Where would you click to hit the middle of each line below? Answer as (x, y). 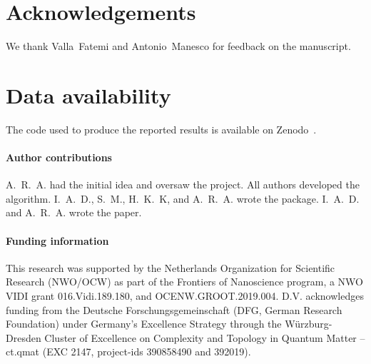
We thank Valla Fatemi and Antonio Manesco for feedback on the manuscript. (178, 46)
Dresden (24, 337)
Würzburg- (309, 324)
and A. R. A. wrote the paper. (74, 212)
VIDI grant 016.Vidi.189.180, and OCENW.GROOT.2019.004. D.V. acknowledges (185, 295)
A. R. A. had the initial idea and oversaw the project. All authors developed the (183, 184)
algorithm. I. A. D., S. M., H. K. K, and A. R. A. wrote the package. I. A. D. (183, 198)
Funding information (57, 240)
